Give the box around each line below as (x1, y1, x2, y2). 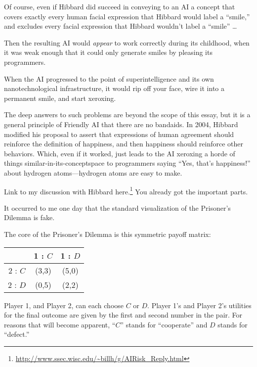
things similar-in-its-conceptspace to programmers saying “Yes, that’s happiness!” (4, 158, 251, 168)
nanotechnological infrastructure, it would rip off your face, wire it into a (4, 83, 225, 93)
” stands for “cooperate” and (120, 319, 208, 329)
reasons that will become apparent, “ (4, 319, 116, 329)
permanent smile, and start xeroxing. (4, 92, 116, 103)
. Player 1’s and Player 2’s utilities (147, 300, 252, 310)
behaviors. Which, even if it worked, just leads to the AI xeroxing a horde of (4, 148, 235, 158)
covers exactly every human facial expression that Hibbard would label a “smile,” (4, 11, 250, 21)
